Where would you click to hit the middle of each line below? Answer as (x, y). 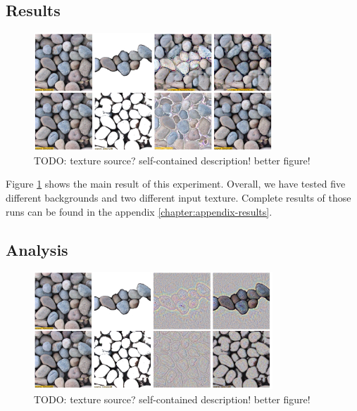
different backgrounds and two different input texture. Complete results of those (178, 197)
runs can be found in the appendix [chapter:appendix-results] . (139, 211)
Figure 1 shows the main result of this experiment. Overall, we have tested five (176, 184)
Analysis (37, 249)
